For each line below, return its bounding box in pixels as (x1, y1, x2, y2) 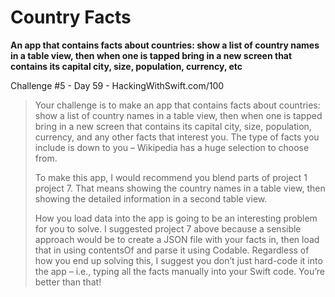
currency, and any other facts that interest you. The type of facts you (34, 131, 320, 143)
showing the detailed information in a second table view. (34, 192, 268, 205)
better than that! (34, 276, 102, 288)
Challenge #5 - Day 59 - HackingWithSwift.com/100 (10, 79, 225, 91)
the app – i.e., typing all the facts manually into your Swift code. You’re (34, 265, 325, 277)
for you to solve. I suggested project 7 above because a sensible (34, 222, 302, 235)
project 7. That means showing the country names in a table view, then (34, 182, 326, 194)
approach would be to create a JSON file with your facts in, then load (34, 233, 320, 245)
